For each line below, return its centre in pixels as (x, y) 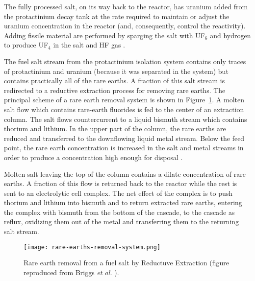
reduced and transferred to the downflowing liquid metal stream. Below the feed (124, 138)
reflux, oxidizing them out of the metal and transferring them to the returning (122, 222)
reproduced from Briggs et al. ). (71, 272)
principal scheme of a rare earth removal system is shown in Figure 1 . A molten (124, 100)
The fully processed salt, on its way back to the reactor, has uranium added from (126, 6)
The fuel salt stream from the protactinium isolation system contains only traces (125, 61)
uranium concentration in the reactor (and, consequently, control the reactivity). (125, 26)
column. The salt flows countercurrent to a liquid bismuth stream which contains (126, 119)
